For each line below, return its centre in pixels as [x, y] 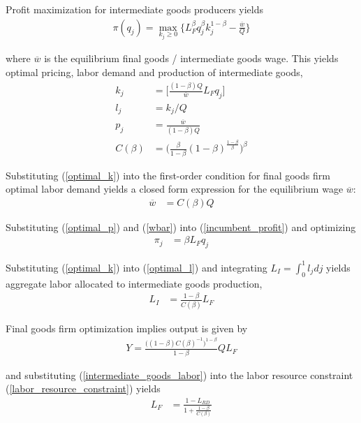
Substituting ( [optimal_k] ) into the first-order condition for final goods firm [168, 175]
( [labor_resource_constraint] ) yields [83, 388]
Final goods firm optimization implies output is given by [127, 328]
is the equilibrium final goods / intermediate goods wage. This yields [191, 58]
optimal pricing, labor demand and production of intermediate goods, [154, 72]
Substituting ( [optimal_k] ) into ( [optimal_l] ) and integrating [137, 267]
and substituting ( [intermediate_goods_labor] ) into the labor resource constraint [179, 374]
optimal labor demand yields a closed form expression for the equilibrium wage [175, 189]
